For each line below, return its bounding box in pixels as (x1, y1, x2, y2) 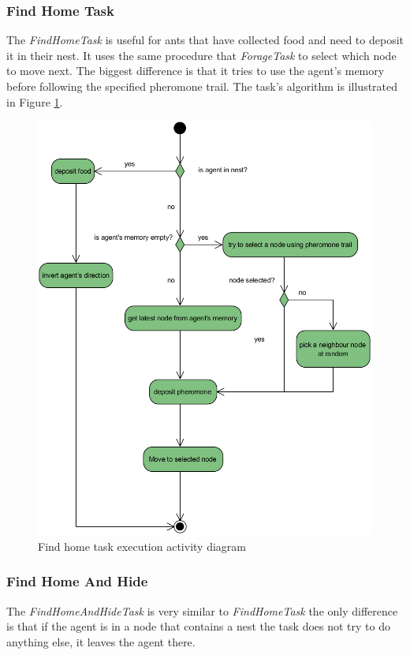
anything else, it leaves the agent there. (6, 633, 196, 649)
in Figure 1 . (6, 93, 63, 110)
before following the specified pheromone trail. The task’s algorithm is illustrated (6, 78, 398, 94)
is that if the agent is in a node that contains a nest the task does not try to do (6, 618, 390, 634)
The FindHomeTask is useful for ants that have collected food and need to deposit (6, 32, 404, 48)
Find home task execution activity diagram (38, 537, 246, 554)
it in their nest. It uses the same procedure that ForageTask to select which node (6, 47, 397, 63)
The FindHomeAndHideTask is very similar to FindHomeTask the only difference (6, 602, 398, 619)
